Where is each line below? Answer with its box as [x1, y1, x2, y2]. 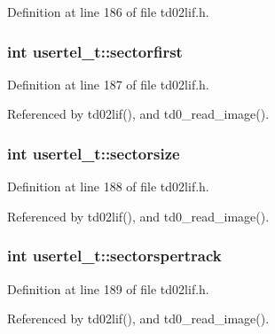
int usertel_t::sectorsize [7, 142, 180, 164]
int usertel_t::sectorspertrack [7, 245, 222, 267]
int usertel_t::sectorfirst [7, 40, 183, 62]
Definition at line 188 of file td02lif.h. [7, 177, 209, 196]
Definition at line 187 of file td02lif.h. [7, 74, 209, 93]
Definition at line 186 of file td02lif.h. [7, 3, 209, 20]
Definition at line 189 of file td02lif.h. [7, 279, 209, 298]
